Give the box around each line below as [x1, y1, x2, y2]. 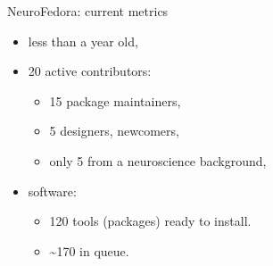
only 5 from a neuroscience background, [49, 151, 267, 170]
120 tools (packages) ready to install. [49, 212, 252, 230]
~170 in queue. [49, 241, 129, 260]
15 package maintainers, [49, 91, 181, 110]
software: [28, 181, 77, 200]
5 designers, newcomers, [49, 121, 179, 140]
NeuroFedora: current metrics [7, 2, 169, 20]
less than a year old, [28, 31, 138, 50]
